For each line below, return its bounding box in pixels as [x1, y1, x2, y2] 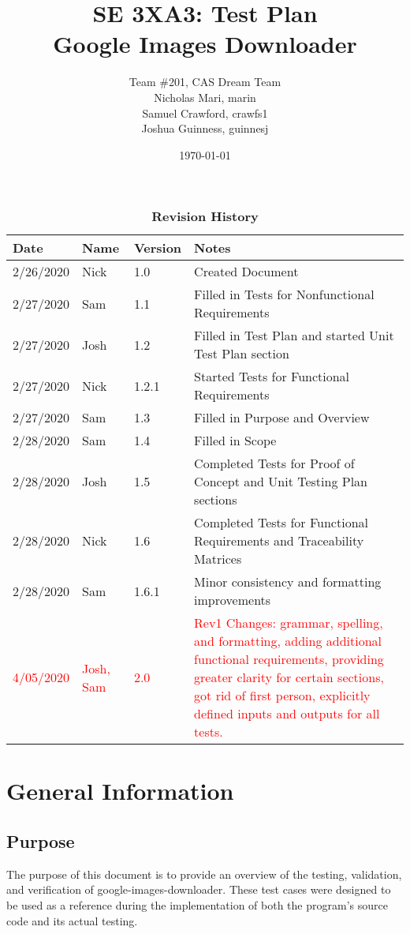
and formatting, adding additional [194, 632, 382, 651]
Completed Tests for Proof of [194, 454, 355, 473]
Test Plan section [194, 344, 289, 363]
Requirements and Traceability [194, 531, 364, 550]
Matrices [194, 550, 242, 568]
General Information [6, 775, 234, 807]
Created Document [194, 262, 299, 281]
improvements [194, 591, 271, 610]
